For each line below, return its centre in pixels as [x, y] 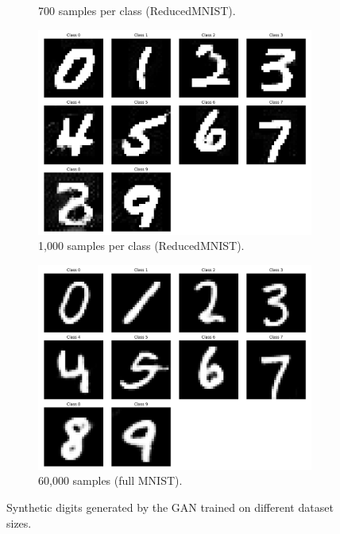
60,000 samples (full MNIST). [110, 480]
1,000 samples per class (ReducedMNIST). [141, 246]
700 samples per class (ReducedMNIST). [137, 10]
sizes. [19, 522]
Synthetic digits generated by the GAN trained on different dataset [170, 507]
